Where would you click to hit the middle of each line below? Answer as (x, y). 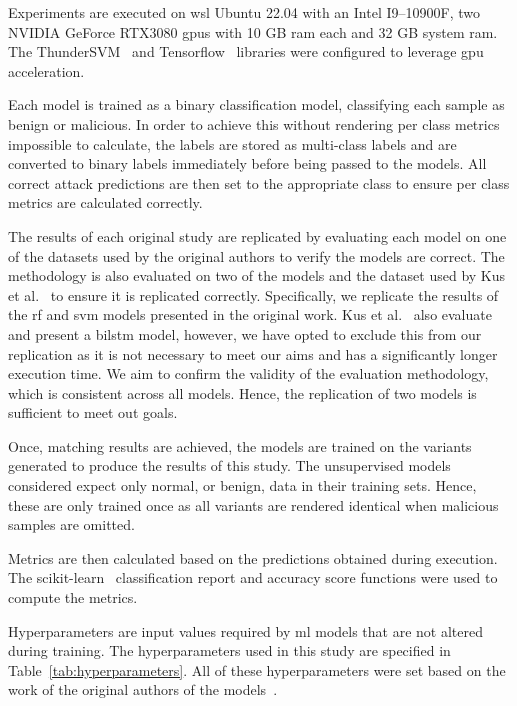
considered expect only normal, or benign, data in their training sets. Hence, (242, 485)
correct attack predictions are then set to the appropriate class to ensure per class (259, 182)
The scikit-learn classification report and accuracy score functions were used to (253, 577)
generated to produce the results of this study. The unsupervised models (229, 465)
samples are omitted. (71, 524)
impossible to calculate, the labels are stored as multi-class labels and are (232, 143)
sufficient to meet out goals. (93, 412)
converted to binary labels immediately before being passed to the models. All (247, 163)
